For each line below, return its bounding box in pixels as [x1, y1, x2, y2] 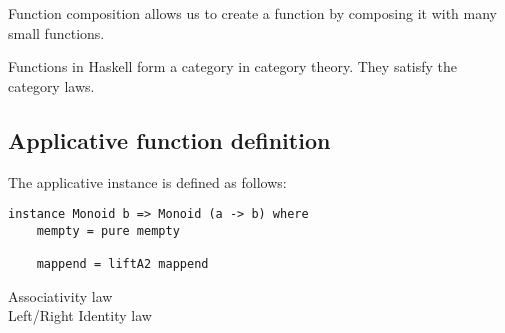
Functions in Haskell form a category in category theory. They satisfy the [8, 56, 458, 77]
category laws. [8, 75, 95, 96]
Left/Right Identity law [8, 305, 152, 326]
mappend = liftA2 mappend [36, 257, 209, 272]
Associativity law [8, 285, 113, 306]
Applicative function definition [8, 124, 331, 155]
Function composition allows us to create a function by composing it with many [8, 3, 497, 23]
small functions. [8, 22, 105, 43]
